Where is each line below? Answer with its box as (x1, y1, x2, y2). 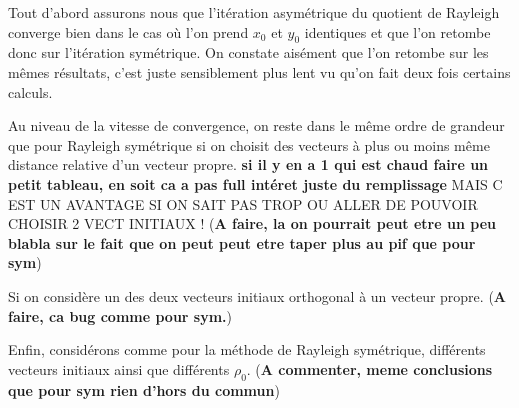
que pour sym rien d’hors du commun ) (8, 379, 280, 400)
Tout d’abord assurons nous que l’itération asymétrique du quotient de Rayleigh (8, 2, 500, 22)
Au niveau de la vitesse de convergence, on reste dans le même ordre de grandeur (8, 115, 505, 136)
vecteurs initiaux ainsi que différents (8, 358, 230, 379)
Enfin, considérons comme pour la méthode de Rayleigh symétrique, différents (8, 339, 486, 360)
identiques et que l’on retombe (304, 21, 491, 42)
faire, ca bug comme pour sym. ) (8, 305, 233, 326)
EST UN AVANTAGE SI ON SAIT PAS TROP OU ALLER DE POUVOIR (8, 193, 478, 214)
